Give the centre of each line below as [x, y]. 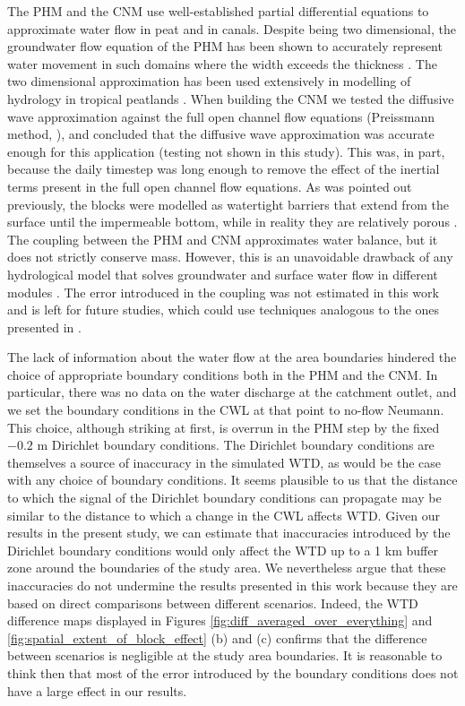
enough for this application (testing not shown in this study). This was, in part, [226, 151]
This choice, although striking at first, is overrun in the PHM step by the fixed [224, 427]
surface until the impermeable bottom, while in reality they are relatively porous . [232, 222]
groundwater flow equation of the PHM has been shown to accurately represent [225, 46]
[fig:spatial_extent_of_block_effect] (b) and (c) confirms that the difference [217, 637]
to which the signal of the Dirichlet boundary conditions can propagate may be [224, 498]
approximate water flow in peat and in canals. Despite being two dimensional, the [232, 28]
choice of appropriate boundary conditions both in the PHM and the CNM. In [223, 374]
